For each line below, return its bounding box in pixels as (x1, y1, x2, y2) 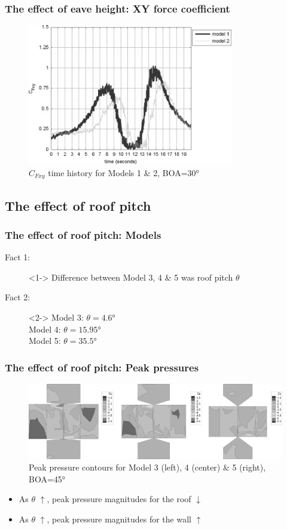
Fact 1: (5, 251, 30, 263)
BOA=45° (29, 472, 66, 485)
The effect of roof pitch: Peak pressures (5, 359, 199, 374)
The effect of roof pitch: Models (5, 227, 161, 242)
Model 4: (29, 322, 61, 335)
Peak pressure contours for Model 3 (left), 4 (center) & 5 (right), (29, 461, 266, 473)
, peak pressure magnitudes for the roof (47, 493, 191, 505)
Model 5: (29, 334, 61, 347)
